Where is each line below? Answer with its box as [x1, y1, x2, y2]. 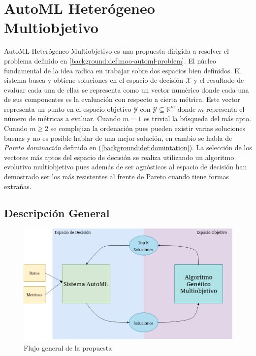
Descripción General [4, 205, 110, 220]
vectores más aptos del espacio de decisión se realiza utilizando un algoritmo [4, 152, 234, 162]
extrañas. [4, 181, 32, 191]
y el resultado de [193, 75, 244, 85]
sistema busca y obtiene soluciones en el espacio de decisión [4, 75, 184, 85]
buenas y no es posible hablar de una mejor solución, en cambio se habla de [4, 132, 232, 143]
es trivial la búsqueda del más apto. [143, 113, 251, 124]
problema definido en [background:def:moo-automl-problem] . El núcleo [4, 55, 216, 65]
